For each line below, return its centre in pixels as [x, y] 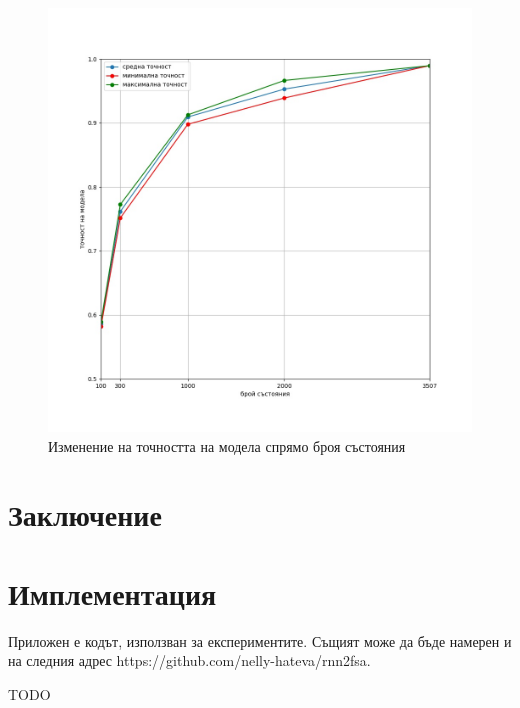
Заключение [85, 514]
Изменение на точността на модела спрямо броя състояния [227, 445]
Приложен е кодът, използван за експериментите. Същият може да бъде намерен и [260, 640]
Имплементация [112, 592]
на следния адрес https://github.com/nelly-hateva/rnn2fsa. [189, 660]
